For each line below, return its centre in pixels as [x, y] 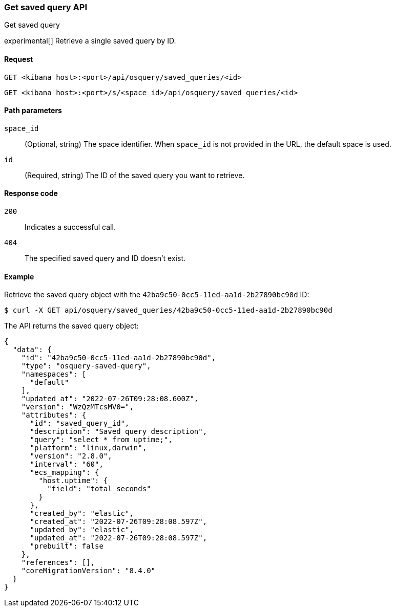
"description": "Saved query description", [119, 432]
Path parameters [33, 111]
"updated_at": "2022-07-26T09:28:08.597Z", [119, 538]
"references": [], [58, 563]
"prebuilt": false [67, 546]
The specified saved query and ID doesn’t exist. [105, 258]
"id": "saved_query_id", [80, 423]
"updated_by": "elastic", [82, 530]
